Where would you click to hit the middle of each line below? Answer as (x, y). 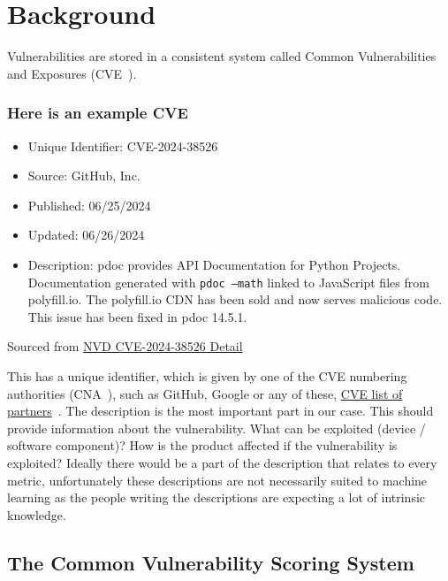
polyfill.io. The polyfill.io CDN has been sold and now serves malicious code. (235, 299)
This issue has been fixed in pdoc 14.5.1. (137, 316)
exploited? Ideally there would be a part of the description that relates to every (222, 462)
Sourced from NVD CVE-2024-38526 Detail (125, 346)
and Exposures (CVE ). (72, 73)
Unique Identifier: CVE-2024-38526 (123, 145)
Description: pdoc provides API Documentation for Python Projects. (214, 264)
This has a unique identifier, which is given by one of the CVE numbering (207, 375)
